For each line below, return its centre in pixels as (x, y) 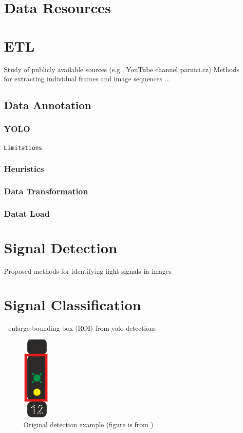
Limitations (23, 148)
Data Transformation (46, 191)
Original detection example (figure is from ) (88, 424)
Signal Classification (73, 304)
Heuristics (24, 169)
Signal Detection (61, 248)
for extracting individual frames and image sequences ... (87, 79)
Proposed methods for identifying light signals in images (88, 271)
